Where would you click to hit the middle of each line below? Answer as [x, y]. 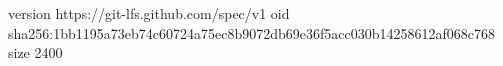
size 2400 [35, 52]
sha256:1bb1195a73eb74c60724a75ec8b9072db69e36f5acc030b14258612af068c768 [251, 32]
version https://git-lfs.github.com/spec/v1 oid [149, 13]
